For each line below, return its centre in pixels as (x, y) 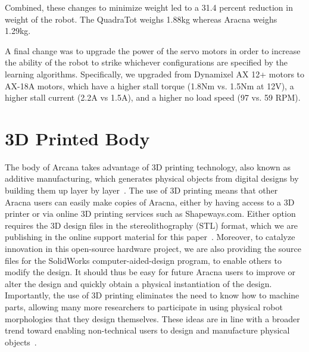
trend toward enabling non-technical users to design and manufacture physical (147, 330)
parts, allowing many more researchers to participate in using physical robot (144, 307)
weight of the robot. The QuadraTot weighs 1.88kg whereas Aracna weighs (141, 19)
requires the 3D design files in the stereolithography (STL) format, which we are (152, 225)
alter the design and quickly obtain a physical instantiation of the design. (138, 283)
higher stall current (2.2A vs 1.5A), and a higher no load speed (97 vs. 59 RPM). (153, 97)
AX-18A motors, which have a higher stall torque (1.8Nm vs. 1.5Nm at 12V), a (149, 85)
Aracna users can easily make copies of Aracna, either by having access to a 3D (150, 202)
